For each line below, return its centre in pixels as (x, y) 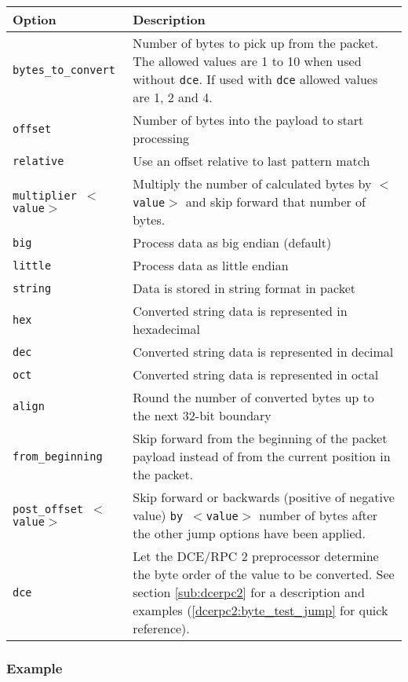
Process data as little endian (211, 265)
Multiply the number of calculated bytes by (252, 183)
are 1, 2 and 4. (173, 97)
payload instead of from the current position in (262, 456)
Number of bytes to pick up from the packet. (256, 43)
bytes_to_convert (64, 70)
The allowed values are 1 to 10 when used (247, 61)
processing (161, 138)
